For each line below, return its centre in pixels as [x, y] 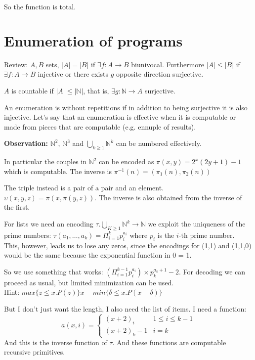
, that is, [96, 90]
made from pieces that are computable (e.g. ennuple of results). [100, 126]
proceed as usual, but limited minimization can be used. [89, 282]
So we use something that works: [54, 271]
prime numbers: [28, 235]
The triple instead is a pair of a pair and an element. [84, 188]
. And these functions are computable [169, 342]
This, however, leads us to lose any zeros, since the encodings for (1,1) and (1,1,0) [128, 245]
